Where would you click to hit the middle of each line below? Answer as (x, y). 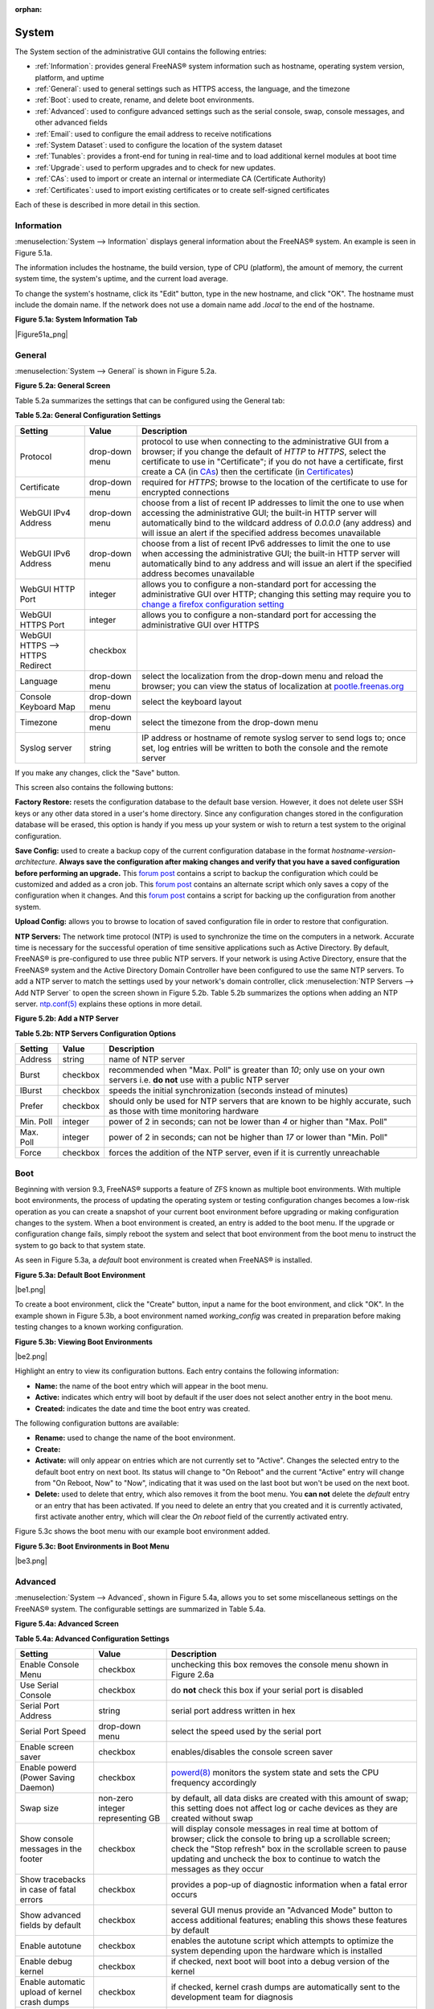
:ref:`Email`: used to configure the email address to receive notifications (154, 133)
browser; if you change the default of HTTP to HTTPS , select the (264, 452)
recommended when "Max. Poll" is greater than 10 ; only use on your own (247, 1070)
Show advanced (50, 1915)
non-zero (116, 1798)
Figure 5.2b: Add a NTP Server (67, 1019)
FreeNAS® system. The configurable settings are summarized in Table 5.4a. (140, 1609)
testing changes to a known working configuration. (99, 1327)
